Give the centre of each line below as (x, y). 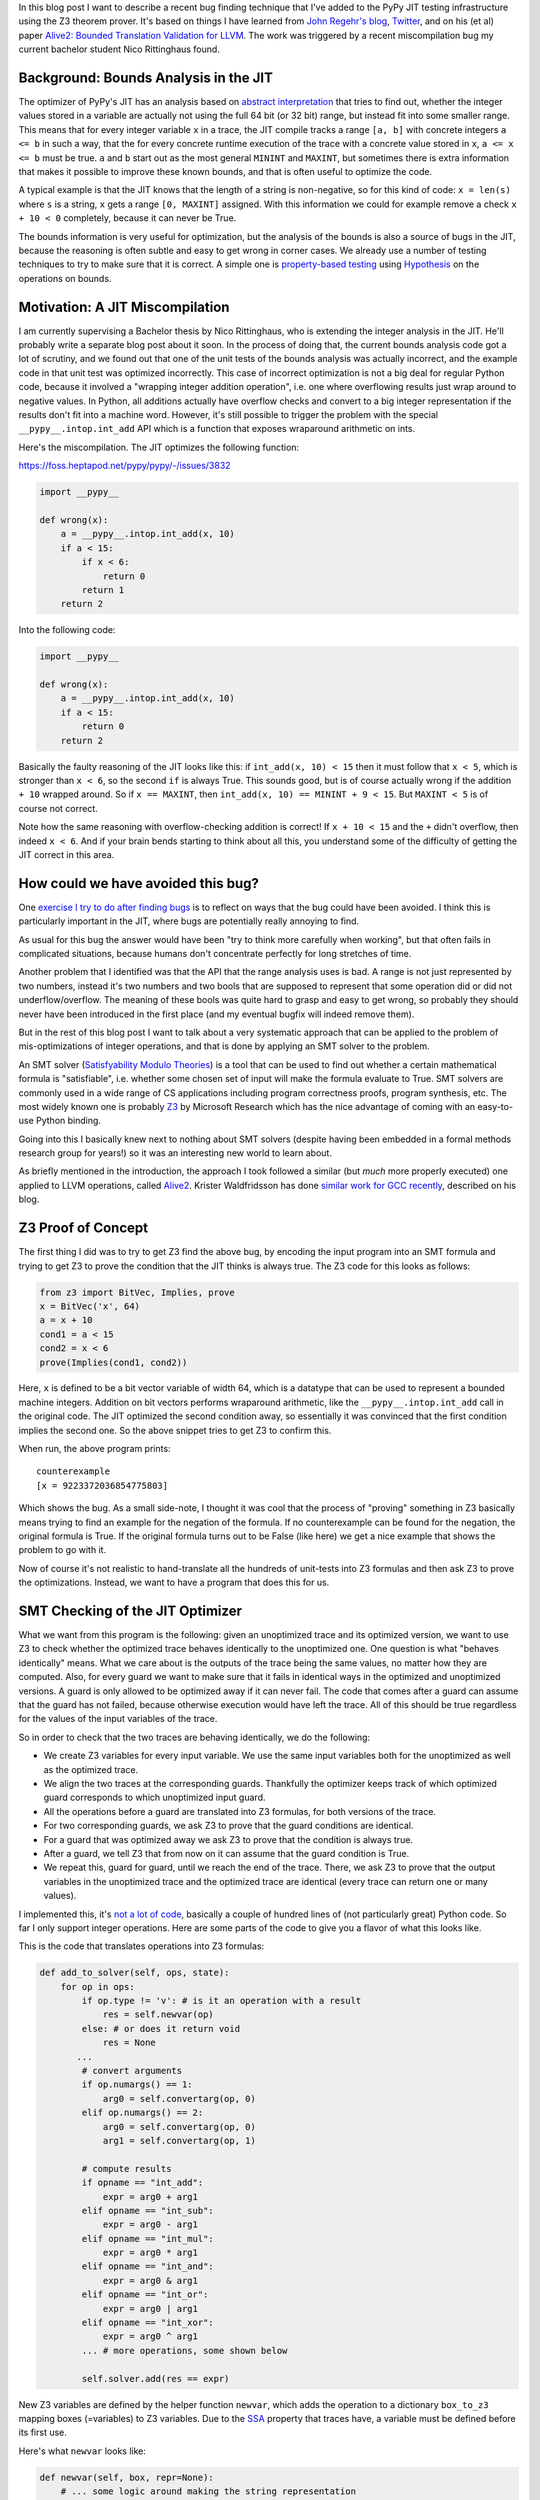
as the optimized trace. (91, 1769)
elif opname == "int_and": (147, 2266)
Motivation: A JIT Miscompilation (124, 306)
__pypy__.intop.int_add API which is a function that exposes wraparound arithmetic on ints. (217, 429)
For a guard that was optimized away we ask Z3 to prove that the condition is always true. (228, 1839)
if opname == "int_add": (142, 2183)
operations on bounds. (65, 278)
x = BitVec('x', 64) (89, 1306)
